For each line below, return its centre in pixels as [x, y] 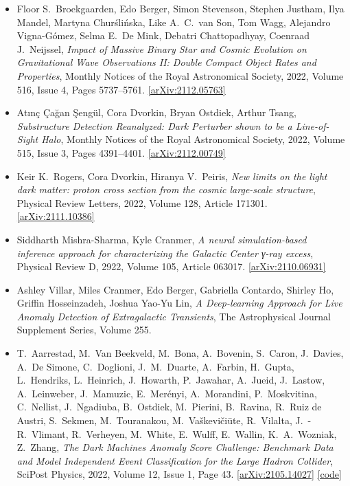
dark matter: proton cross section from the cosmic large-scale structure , [166, 189]
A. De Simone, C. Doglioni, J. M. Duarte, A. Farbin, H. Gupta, [155, 366]
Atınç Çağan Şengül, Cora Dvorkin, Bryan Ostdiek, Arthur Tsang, [156, 112]
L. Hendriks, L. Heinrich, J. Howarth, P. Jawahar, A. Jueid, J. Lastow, [171, 380]
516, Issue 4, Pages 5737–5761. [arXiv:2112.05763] [121, 89]
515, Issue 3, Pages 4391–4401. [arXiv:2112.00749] [121, 152]
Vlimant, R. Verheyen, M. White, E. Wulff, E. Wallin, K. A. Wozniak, [184, 433]
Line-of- [312, 125]
